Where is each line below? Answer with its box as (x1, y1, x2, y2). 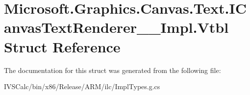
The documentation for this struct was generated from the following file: (4, 65, 221, 75)
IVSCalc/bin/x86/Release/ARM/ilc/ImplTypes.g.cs (4, 81, 160, 92)
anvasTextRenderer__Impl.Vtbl (4, 17, 229, 37)
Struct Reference (4, 36, 121, 56)
